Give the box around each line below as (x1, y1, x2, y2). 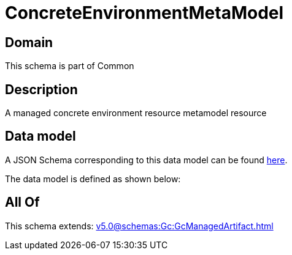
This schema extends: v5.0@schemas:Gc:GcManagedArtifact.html (5, 220, 274, 231)
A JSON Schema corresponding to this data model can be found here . (5, 154, 288, 165)
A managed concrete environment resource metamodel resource (5, 108, 267, 119)
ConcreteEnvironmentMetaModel (5, 2, 284, 23)
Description (5, 81, 78, 97)
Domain (5, 34, 53, 50)
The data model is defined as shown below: (5, 173, 181, 184)
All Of (5, 194, 40, 210)
